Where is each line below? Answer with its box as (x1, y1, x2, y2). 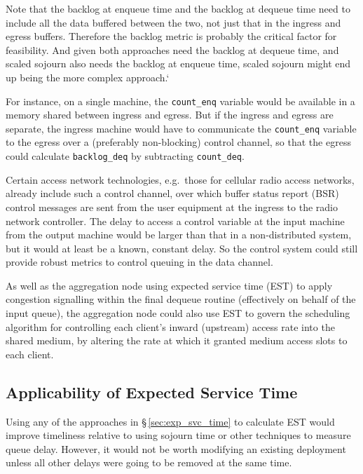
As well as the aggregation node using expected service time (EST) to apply (6, 278, 333, 292)
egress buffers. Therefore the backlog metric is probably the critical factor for (6, 29, 337, 43)
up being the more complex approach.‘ (6, 69, 170, 84)
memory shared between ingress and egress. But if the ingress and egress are (6, 107, 334, 122)
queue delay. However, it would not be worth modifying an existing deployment (6, 441, 346, 456)
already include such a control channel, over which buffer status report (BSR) (6, 186, 339, 201)
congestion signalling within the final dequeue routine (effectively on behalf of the (6, 292, 356, 306)
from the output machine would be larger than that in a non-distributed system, (6, 227, 352, 242)
